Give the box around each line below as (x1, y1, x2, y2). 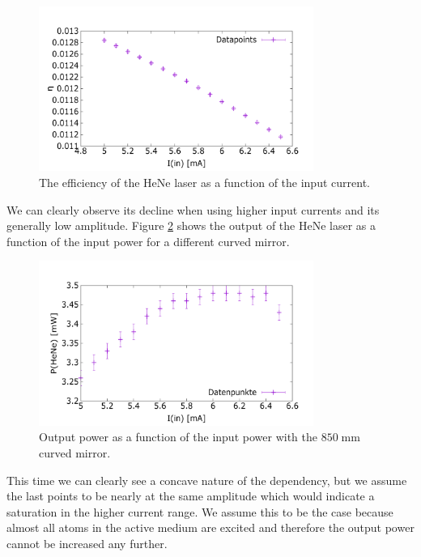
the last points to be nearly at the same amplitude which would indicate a (6, 487, 375, 504)
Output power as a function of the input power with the (39, 428, 317, 445)
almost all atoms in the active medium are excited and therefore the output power (6, 519, 415, 536)
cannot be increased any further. (6, 534, 168, 551)
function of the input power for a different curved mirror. (6, 232, 290, 249)
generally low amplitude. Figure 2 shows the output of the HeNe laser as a (6, 217, 376, 234)
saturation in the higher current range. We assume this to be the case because (6, 503, 393, 520)
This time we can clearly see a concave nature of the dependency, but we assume (6, 471, 407, 488)
